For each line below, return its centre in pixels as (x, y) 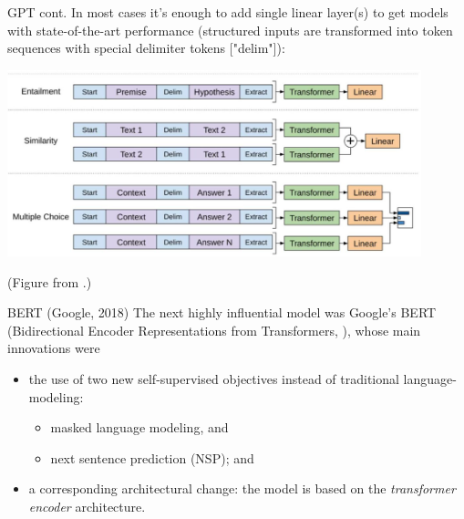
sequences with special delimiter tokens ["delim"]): (146, 48)
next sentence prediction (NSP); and (152, 457)
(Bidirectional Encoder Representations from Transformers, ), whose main (214, 330)
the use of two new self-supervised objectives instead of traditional (214, 378)
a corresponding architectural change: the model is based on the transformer (242, 488)
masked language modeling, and (139, 427)
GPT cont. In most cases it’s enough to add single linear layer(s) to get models (228, 12)
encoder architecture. (87, 506)
